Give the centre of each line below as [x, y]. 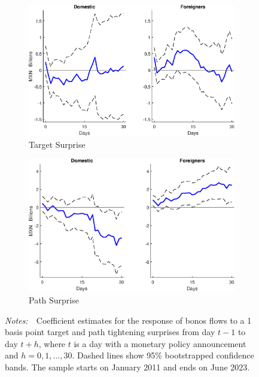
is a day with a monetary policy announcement [160, 343]
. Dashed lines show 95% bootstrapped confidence [163, 355]
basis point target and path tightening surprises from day [110, 332]
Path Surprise [54, 300]
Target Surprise [57, 144]
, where [52, 343]
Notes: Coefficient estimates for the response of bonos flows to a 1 [128, 320]
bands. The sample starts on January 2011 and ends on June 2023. [127, 367]
